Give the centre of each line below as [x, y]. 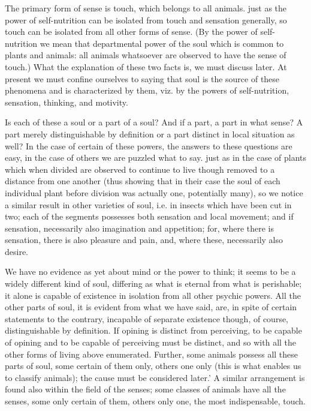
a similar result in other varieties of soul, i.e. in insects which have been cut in [148, 204]
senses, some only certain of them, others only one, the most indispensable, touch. [155, 401]
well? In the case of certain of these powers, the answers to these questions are [149, 145]
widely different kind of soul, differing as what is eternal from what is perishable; [153, 283]
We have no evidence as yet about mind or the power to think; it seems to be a [150, 271]
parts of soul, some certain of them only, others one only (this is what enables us [153, 366]
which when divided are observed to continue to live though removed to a [140, 169]
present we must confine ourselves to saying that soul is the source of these [142, 78]
